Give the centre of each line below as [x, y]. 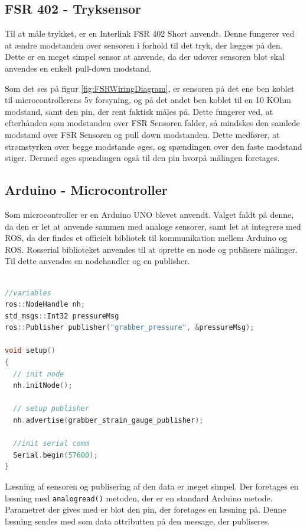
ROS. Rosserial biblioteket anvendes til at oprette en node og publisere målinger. [151, 249]
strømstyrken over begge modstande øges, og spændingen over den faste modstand [153, 146]
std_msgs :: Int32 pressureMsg [62, 316]
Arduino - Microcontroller [86, 190]
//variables [28, 293]
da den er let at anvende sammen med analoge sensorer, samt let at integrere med [153, 226]
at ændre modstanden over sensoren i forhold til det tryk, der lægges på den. [144, 45]
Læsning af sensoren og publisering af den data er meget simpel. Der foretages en [152, 486]
